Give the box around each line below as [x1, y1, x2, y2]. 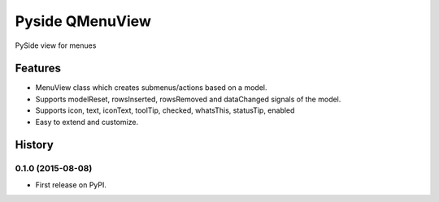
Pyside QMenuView [15, 12, 152, 30]
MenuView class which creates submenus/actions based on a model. [35, 83, 267, 92]
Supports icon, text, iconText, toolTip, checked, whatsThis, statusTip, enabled [35, 105, 295, 115]
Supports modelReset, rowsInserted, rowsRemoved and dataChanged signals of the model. [35, 94, 341, 104]
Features [15, 62, 61, 75]
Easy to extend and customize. [35, 117, 138, 127]
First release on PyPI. [35, 179, 107, 190]
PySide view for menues [15, 41, 97, 50]
